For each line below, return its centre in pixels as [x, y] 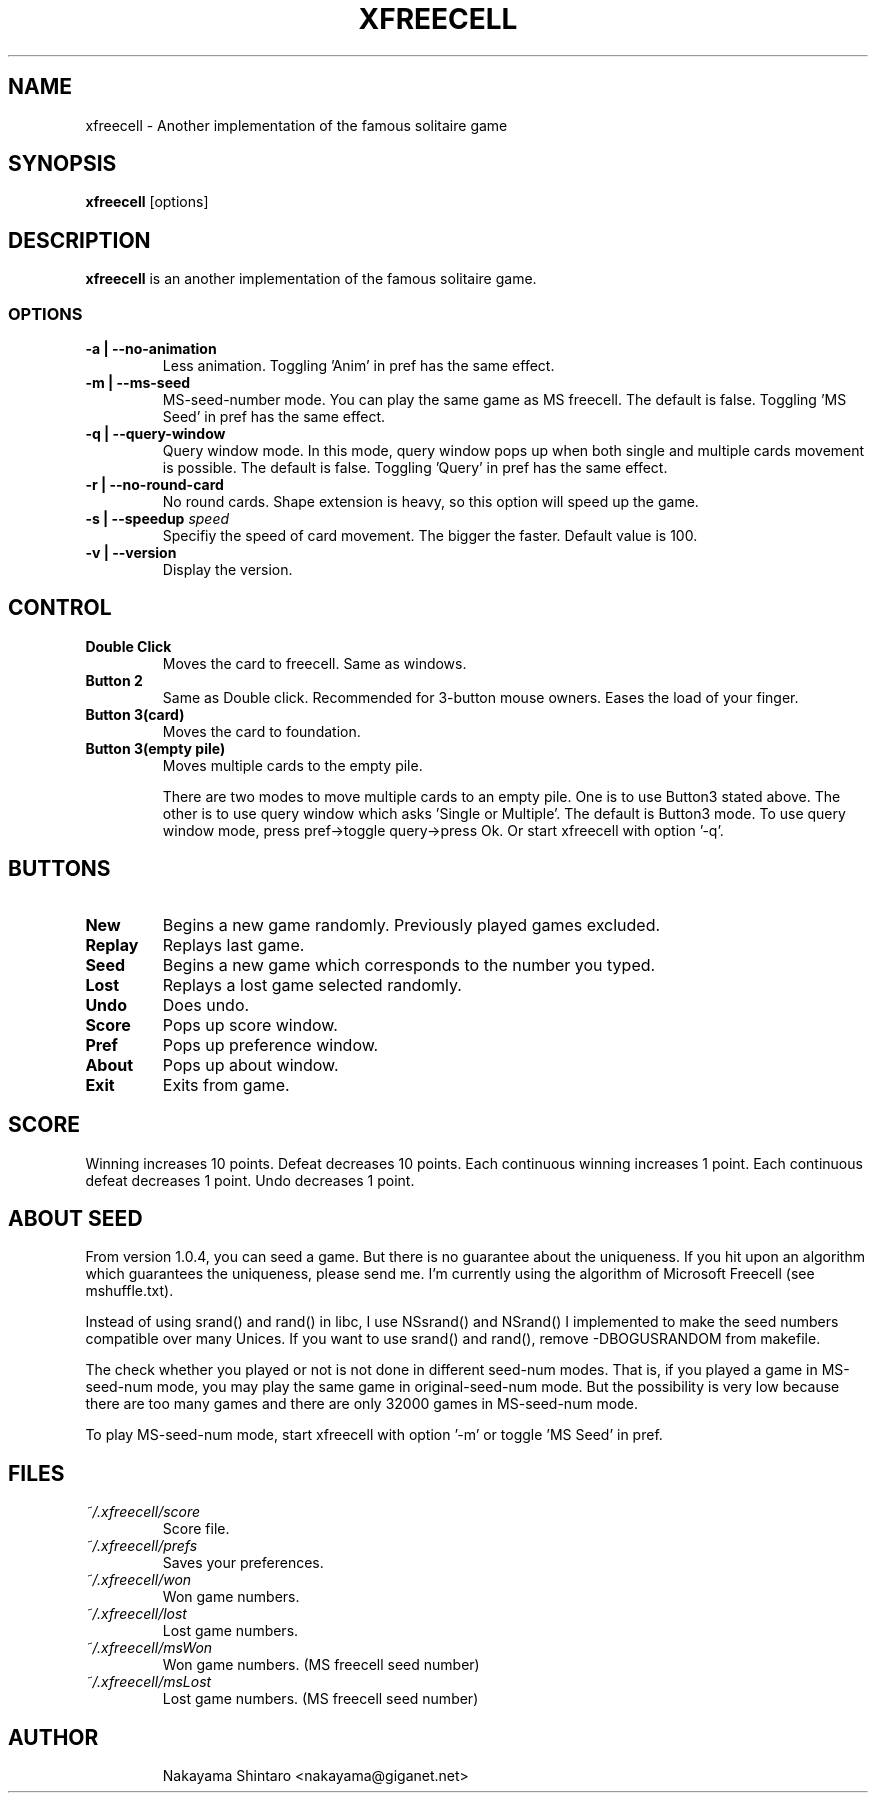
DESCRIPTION [79, 240]
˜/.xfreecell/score [143, 1512]
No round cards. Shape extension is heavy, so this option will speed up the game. [430, 502]
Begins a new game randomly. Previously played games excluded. [411, 924]
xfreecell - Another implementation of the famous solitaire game [296, 125]
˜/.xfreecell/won [138, 1580]
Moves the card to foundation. [261, 731]
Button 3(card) [135, 714]
